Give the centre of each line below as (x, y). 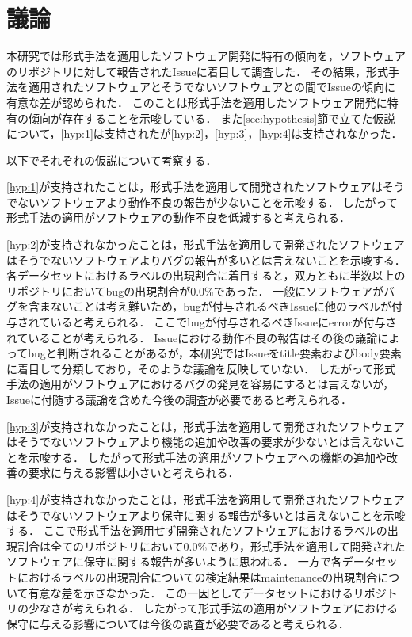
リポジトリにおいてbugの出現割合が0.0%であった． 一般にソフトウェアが (195, 290)
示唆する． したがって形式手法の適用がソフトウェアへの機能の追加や (207, 457)
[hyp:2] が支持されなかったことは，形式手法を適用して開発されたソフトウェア (206, 244)
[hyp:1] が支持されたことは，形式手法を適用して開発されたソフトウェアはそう (206, 187)
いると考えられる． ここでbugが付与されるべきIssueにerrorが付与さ (223, 322)
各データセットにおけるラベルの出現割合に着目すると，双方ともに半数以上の (206, 275)
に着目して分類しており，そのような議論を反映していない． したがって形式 (201, 368)
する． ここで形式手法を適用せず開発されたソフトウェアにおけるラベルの (197, 530)
